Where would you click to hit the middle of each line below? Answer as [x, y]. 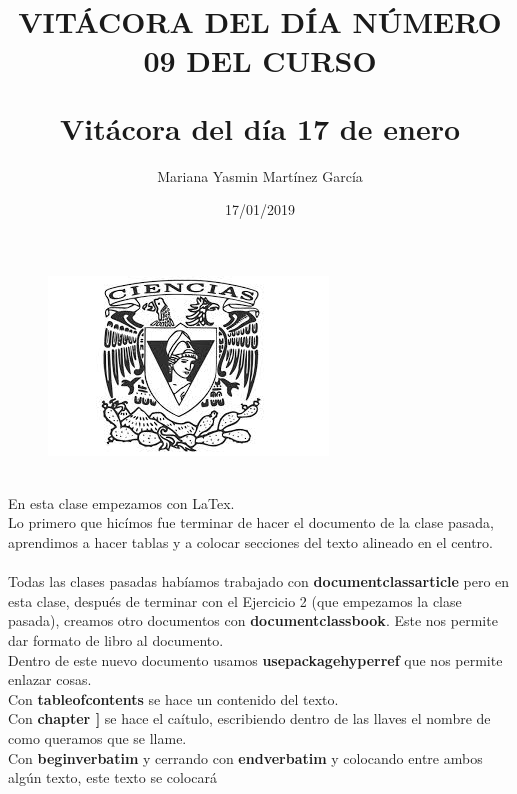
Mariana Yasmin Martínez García [260, 175]
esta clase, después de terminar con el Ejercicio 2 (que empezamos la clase [235, 600]
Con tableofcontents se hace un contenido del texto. [173, 698]
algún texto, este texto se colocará [112, 777]
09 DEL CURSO [260, 60]
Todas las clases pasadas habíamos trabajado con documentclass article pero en [259, 581]
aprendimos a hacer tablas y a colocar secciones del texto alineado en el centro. [250, 542]
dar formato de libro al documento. [116, 640]
